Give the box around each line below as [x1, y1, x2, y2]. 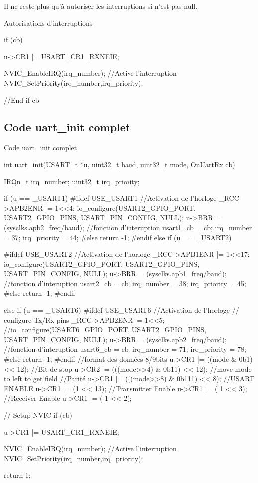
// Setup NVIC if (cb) [4, 410, 72, 420]
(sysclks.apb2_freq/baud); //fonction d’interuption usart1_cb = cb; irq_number [4, 222, 252, 232]
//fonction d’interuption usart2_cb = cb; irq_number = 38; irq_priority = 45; [4, 278, 246, 288]
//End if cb [4, 94, 39, 105]
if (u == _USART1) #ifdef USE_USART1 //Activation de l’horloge [4, 193, 217, 203]
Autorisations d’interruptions [4, 17, 93, 28]
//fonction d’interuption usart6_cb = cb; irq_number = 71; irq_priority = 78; [4, 344, 246, 354]
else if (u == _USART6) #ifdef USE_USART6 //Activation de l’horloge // [4, 305, 239, 315]
